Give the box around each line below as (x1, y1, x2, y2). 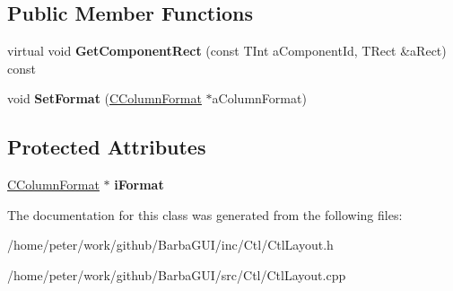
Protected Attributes (7, 133, 206, 161)
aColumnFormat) (212, 89, 307, 108)
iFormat (114, 175, 164, 194)
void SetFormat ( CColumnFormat (7, 89, 202, 108)
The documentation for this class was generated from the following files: (7, 205, 403, 224)
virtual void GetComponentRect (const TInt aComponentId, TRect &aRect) (7, 41, 447, 60)
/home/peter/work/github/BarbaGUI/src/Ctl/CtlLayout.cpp (7, 265, 346, 284)
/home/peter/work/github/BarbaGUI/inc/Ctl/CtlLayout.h (7, 235, 334, 254)
